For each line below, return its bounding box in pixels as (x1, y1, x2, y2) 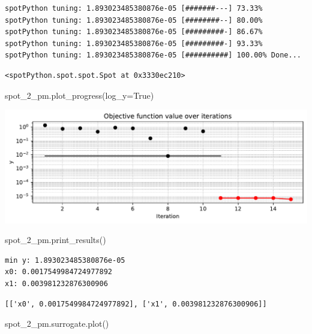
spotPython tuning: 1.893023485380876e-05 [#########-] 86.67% (5, 28, 263, 37)
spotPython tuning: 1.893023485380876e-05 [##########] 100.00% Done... (5, 51, 301, 60)
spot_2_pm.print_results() (5, 233, 106, 246)
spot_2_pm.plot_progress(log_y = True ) (5, 89, 154, 101)
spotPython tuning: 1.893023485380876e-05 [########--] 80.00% (5, 16, 263, 25)
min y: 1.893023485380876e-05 (5, 256, 125, 265)
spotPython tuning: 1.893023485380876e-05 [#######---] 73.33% (5, 4, 263, 13)
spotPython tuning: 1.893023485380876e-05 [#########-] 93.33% (5, 39, 263, 48)
